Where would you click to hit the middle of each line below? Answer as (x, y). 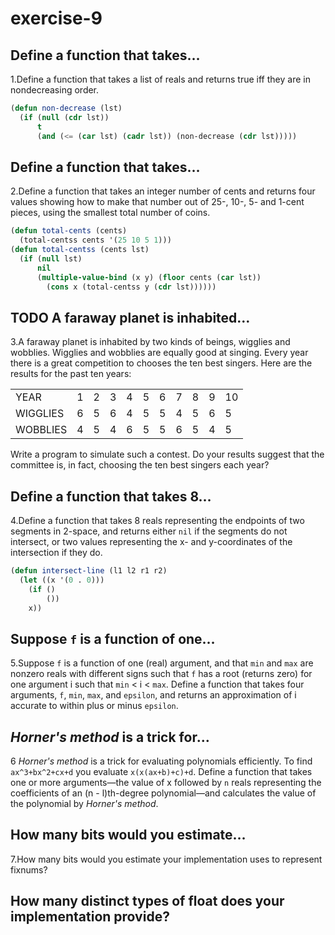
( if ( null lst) (51, 258)
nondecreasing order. (55, 90)
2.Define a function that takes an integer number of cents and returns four (163, 191)
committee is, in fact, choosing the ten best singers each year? (140, 465)
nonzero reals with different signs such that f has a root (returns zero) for (161, 674)
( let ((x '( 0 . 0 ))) (62, 580)
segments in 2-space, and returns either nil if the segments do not (149, 531)
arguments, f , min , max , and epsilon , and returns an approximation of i (153, 695)
